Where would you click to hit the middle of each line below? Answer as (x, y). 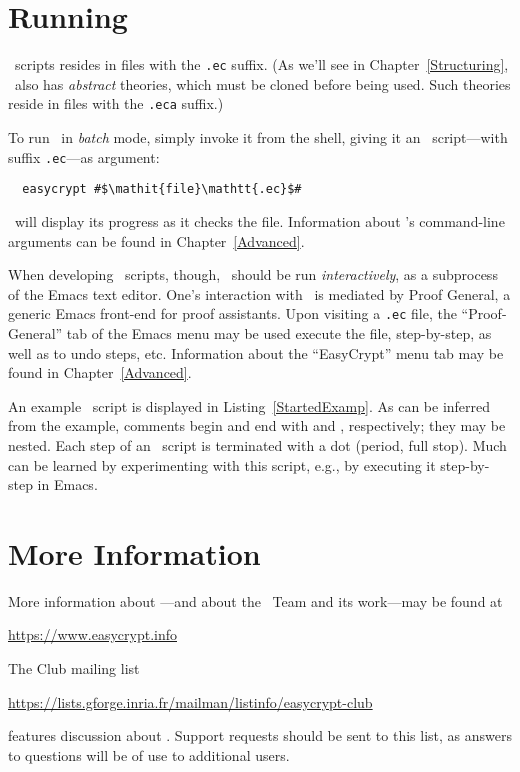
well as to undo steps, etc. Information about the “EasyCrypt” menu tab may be (256, 352)
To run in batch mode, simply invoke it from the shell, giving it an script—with (258, 137)
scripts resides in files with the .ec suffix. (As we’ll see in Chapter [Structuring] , (261, 64)
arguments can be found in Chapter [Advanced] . (156, 240)
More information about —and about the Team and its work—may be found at (255, 600)
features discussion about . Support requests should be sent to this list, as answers (260, 735)
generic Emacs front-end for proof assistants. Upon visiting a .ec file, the (232, 313)
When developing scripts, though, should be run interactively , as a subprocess (253, 274)
